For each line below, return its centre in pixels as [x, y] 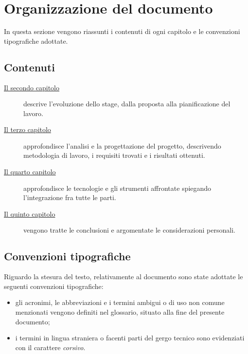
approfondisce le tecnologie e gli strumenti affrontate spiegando [117, 188]
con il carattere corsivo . [50, 347]
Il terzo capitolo [27, 129]
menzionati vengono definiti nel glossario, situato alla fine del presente [120, 312]
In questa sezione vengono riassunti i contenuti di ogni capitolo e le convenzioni [122, 31]
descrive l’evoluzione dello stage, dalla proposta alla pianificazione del [127, 104]
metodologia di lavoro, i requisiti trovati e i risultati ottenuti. [114, 155]
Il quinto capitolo [30, 213]
